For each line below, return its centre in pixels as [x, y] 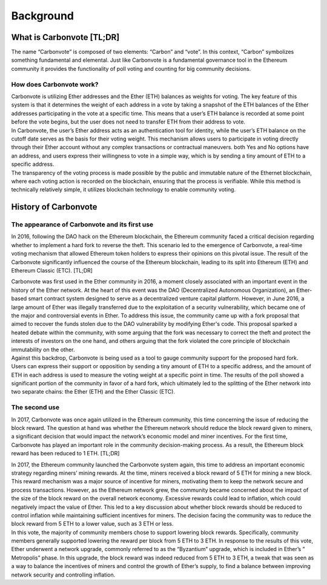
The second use [35, 408]
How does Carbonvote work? [55, 84]
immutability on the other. [43, 349]
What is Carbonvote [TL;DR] [65, 37]
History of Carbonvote [54, 207]
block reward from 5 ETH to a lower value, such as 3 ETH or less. [92, 524]
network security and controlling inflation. [63, 575]
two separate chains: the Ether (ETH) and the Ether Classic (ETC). [93, 392]
